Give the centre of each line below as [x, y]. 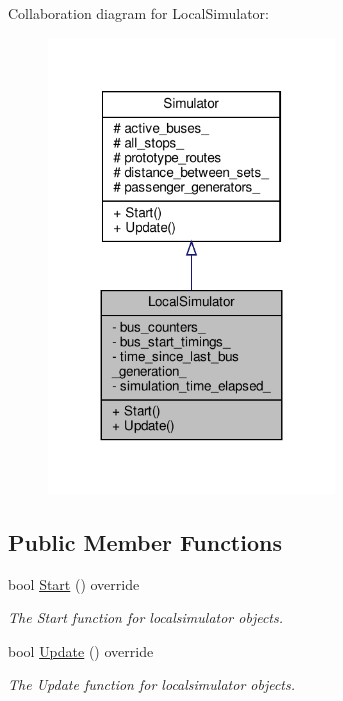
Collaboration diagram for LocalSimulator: [138, 13]
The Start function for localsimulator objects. [146, 617]
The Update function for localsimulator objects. [152, 684]
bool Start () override [74, 583]
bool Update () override [81, 650]
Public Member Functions [145, 541]
